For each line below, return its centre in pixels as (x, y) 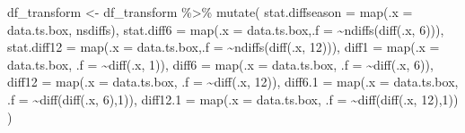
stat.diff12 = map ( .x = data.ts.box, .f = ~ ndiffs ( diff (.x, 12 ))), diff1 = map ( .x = (224, 47)
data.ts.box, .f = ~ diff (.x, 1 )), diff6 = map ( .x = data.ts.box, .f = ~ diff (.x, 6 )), (220, 64)
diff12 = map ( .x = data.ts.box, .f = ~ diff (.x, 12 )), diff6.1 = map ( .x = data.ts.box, (233, 82)
